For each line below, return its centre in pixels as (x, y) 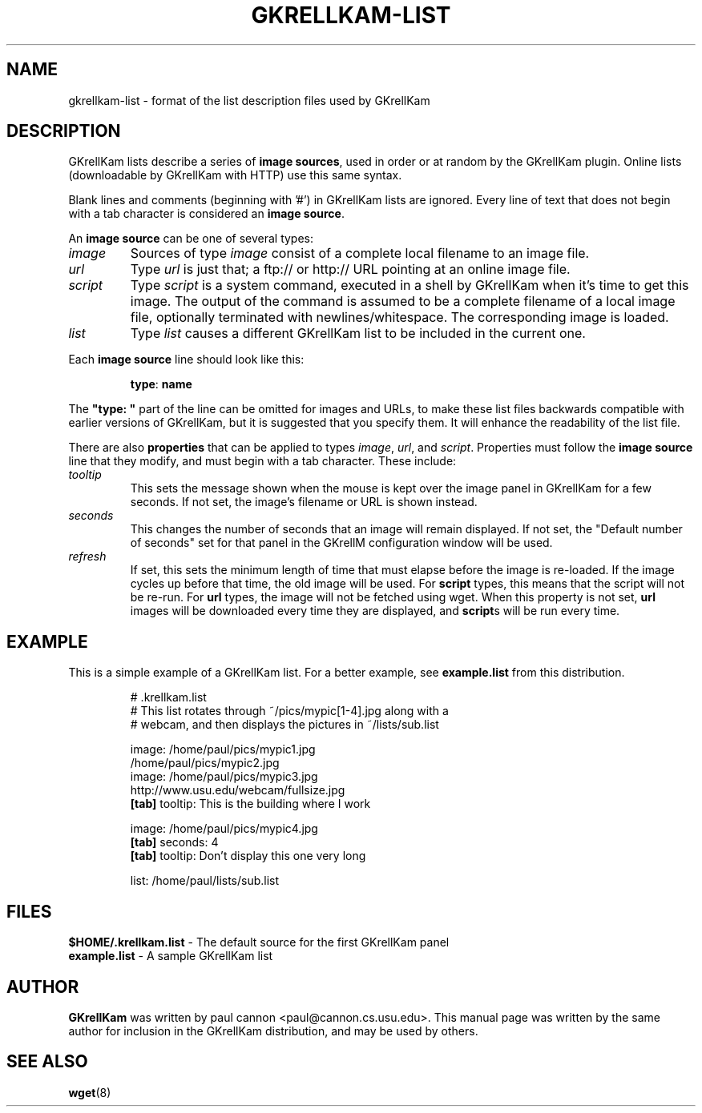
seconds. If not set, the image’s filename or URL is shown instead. (304, 502)
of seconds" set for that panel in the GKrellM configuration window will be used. (341, 543)
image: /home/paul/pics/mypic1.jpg (223, 749)
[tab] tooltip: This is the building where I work (250, 804)
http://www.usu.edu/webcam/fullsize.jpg (238, 790)
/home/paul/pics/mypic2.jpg (205, 763)
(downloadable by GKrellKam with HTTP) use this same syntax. (235, 175)
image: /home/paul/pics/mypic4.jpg (224, 829)
